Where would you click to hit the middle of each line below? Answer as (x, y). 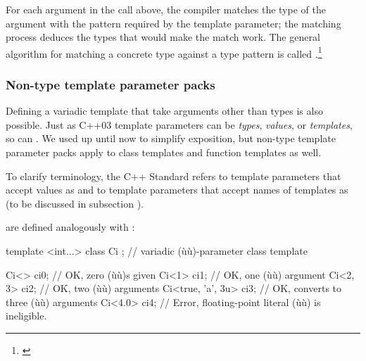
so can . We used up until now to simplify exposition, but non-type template (171, 138)
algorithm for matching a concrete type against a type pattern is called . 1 (164, 52)
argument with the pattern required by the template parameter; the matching (173, 23)
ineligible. (26, 316)
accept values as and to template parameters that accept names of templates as (177, 190)
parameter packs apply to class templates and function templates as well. (164, 152)
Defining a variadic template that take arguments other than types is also (164, 111)
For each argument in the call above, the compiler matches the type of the (166, 9)
